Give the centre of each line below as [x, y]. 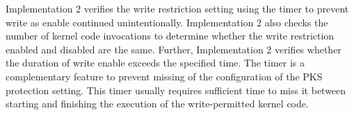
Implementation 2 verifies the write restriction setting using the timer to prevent [177, 8]
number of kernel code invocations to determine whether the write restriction [170, 36]
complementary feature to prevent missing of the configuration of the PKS [164, 76]
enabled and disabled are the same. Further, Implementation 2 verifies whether [174, 49]
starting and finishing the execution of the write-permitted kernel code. [157, 104]
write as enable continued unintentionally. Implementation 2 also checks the [167, 22]
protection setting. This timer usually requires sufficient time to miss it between [176, 90]
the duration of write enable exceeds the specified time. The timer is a [155, 63]
